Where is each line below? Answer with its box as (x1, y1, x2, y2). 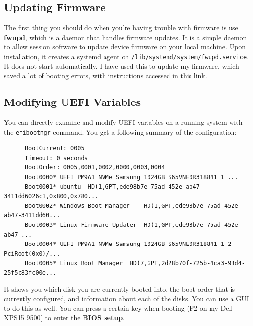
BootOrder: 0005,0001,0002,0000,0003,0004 (24, 164, 165, 171)
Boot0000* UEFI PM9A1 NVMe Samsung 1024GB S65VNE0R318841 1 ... (24, 174, 238, 181)
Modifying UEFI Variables (4, 94, 141, 109)
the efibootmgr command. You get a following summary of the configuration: (4, 126, 237, 137)
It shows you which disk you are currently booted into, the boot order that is (4, 284, 235, 294)
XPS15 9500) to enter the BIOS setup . (4, 312, 125, 323)
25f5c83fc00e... (4, 269, 57, 276)
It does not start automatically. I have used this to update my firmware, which (4, 61, 239, 71)
